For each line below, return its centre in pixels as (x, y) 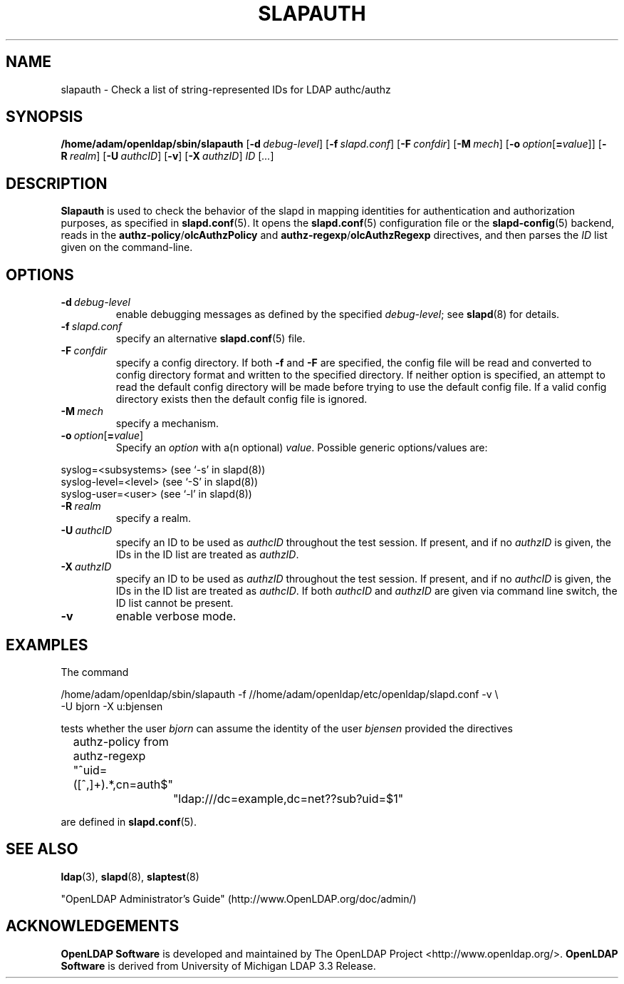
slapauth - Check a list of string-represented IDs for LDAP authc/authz (226, 89)
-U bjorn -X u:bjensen (112, 706)
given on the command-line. (127, 247)
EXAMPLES (47, 645)
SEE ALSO (42, 849)
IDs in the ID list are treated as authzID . (207, 555)
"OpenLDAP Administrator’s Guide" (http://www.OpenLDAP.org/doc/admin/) (239, 898)
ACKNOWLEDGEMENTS (93, 926)
